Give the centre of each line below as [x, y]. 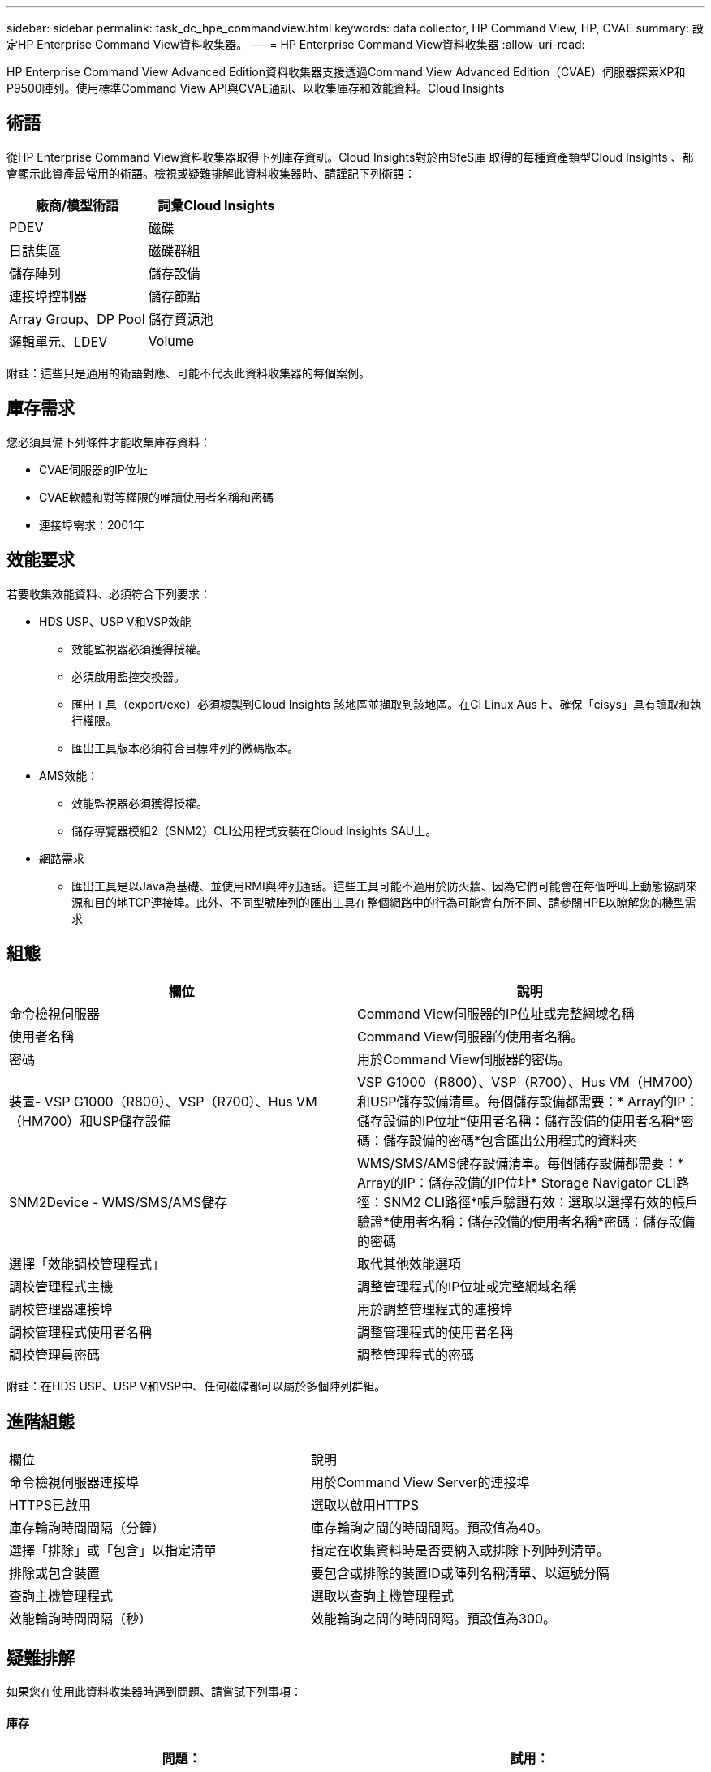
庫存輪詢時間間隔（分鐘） [87, 1528]
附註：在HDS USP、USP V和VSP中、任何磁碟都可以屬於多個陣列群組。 [196, 1386]
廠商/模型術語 [77, 205]
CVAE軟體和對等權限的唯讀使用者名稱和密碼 [157, 497]
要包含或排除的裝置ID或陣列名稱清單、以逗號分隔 [460, 1574]
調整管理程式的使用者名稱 [435, 1332]
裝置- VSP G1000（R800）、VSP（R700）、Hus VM [163, 1102]
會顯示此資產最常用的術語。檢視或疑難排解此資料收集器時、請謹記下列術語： [211, 173]
